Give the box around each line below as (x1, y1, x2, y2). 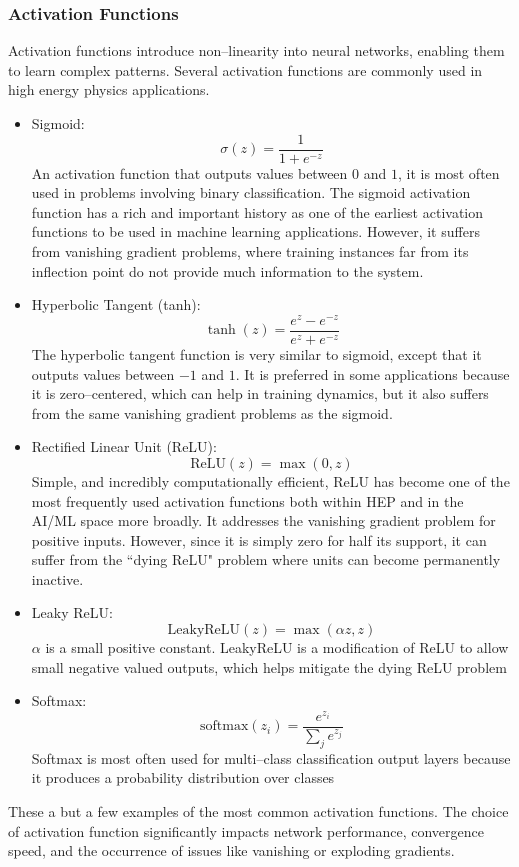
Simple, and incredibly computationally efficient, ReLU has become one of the (31, 470, 510, 491)
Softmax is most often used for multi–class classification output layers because (31, 747, 511, 768)
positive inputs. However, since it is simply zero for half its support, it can (31, 529, 487, 550)
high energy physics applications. (8, 79, 210, 100)
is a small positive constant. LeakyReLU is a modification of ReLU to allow (45, 637, 509, 658)
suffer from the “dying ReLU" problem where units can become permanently (31, 549, 501, 570)
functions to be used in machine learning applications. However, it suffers (31, 221, 480, 242)
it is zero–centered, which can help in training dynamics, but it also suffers (31, 383, 489, 404)
